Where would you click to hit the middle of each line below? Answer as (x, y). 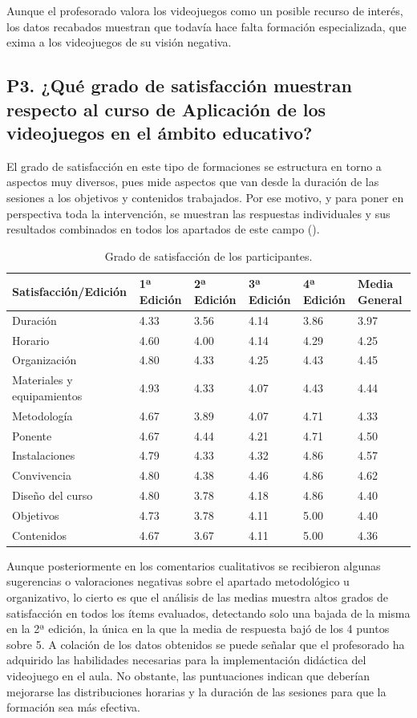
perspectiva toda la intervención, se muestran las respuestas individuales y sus (198, 213)
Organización (45, 360)
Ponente (32, 435)
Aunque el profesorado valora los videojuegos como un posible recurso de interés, (205, 10)
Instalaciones (44, 455)
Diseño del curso (53, 495)
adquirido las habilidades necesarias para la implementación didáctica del (186, 660)
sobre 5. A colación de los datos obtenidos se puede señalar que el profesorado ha (206, 644)
